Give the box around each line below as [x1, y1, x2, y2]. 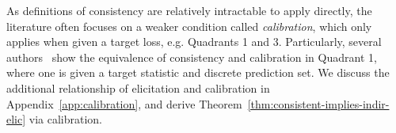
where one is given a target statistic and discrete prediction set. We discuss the [6, 64, 390, 81]
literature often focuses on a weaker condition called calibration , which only [6, 17, 372, 34]
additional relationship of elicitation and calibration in [6, 79, 270, 96]
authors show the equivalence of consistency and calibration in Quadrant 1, [6, 48, 377, 65]
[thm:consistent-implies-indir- [247, 95, 390, 112]
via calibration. [29, 111, 103, 127]
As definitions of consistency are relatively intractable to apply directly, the [6, 2, 372, 18]
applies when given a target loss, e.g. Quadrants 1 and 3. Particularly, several [6, 33, 382, 50]
